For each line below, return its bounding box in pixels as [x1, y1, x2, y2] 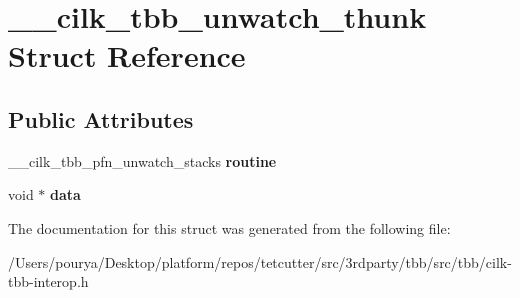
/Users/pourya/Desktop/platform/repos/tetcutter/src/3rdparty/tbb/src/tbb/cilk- [8, 251, 512, 272]
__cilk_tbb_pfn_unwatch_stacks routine [8, 150, 277, 171]
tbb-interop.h [8, 271, 89, 292]
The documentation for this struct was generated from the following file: [8, 217, 451, 238]
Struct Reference [8, 35, 246, 76]
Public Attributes [8, 103, 194, 134]
